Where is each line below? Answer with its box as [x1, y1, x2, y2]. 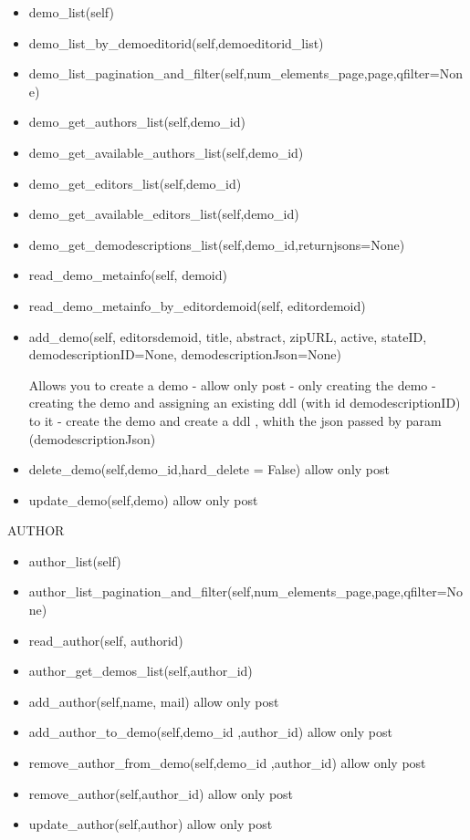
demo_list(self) [28, 3, 114, 21]
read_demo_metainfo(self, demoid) [28, 265, 227, 285]
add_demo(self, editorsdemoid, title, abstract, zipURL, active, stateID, [28, 327, 427, 346]
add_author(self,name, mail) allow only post [28, 691, 279, 710]
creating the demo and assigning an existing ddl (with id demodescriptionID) [28, 393, 461, 412]
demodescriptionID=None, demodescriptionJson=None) [28, 345, 341, 364]
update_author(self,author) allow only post [28, 814, 273, 834]
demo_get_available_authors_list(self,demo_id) [28, 142, 304, 161]
